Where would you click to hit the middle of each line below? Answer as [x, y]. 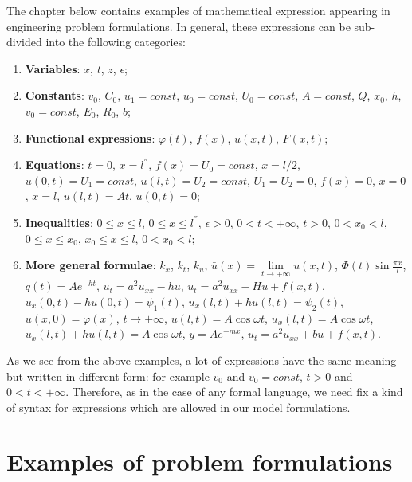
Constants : [55, 95]
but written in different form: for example [108, 376]
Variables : [53, 68]
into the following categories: [116, 42]
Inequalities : [59, 222]
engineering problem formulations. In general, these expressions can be [179, 26]
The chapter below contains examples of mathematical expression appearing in [198, 10]
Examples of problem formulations [200, 462]
